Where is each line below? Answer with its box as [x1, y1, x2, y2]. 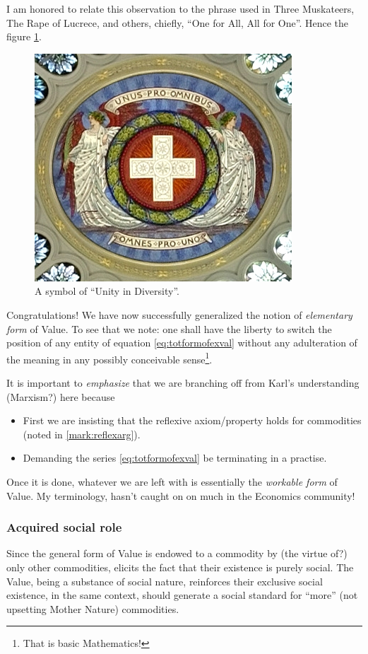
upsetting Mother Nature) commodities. [6, 601, 179, 616]
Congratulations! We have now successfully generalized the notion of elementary [6, 307, 352, 322]
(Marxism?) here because [6, 389, 115, 404]
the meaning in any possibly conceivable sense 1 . [6, 349, 213, 366]
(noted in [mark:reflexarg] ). [23, 426, 141, 441]
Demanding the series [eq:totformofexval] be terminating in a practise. [23, 450, 327, 465]
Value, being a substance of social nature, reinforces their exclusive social [6, 573, 323, 588]
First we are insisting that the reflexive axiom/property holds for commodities [23, 413, 362, 428]
